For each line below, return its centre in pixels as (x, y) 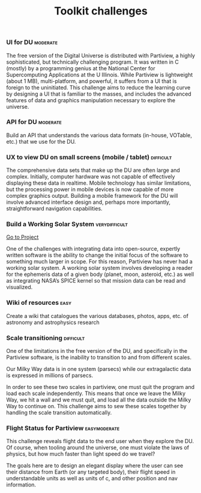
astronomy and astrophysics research (53, 322)
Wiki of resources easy (39, 303)
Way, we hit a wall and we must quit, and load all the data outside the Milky (99, 400)
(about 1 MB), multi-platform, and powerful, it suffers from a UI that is (91, 81)
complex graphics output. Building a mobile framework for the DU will (92, 196)
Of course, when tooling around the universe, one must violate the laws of (98, 448)
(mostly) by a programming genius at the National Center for (81, 68)
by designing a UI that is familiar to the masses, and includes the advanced (99, 94)
